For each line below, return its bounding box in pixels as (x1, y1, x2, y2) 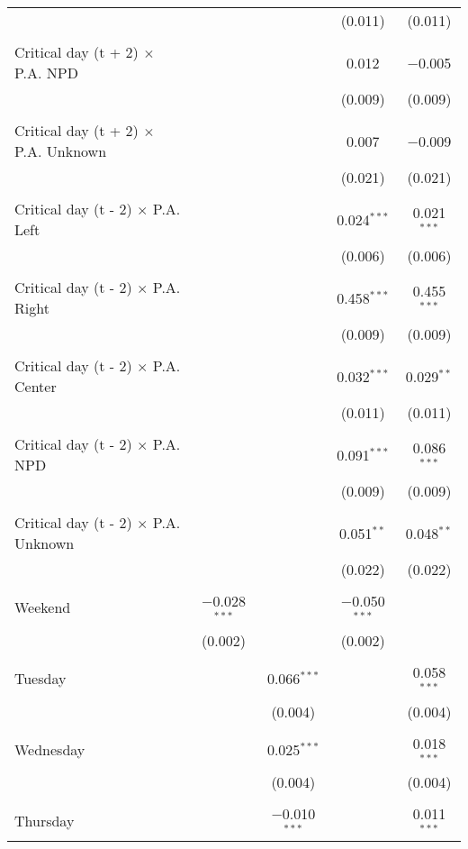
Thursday (14, 809, 75, 831)
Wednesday (14, 738, 85, 760)
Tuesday (14, 668, 67, 689)
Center (14, 376, 57, 397)
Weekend (14, 597, 71, 618)
